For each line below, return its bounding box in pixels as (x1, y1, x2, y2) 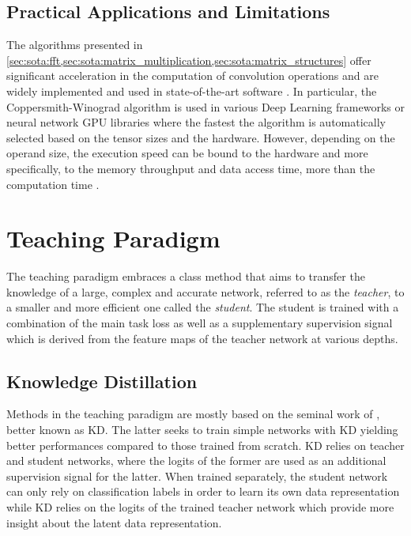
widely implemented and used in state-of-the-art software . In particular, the (6, 82, 377, 99)
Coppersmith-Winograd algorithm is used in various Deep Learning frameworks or (6, 98, 405, 115)
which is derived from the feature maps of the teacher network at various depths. (6, 330, 398, 346)
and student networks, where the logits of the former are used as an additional (6, 452, 386, 469)
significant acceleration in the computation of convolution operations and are (6, 67, 379, 84)
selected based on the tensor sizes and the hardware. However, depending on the (6, 129, 395, 145)
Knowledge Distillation (6, 368, 198, 393)
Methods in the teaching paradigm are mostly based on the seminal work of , (6, 406, 380, 422)
